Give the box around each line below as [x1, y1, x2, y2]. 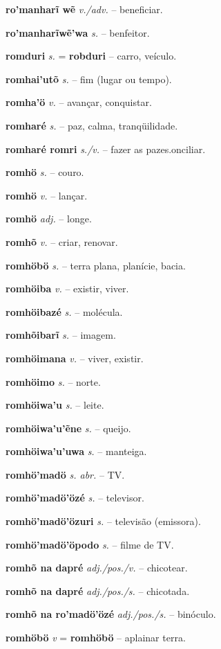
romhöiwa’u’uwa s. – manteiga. [6, 444, 147, 459]
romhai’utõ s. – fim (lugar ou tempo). [6, 71, 172, 86]
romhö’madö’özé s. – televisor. [6, 490, 144, 505]
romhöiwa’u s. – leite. [6, 398, 104, 412]
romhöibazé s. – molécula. [6, 304, 123, 319]
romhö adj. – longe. [6, 211, 92, 226]
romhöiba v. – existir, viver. [6, 281, 129, 296]
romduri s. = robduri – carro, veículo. [6, 48, 177, 63]
